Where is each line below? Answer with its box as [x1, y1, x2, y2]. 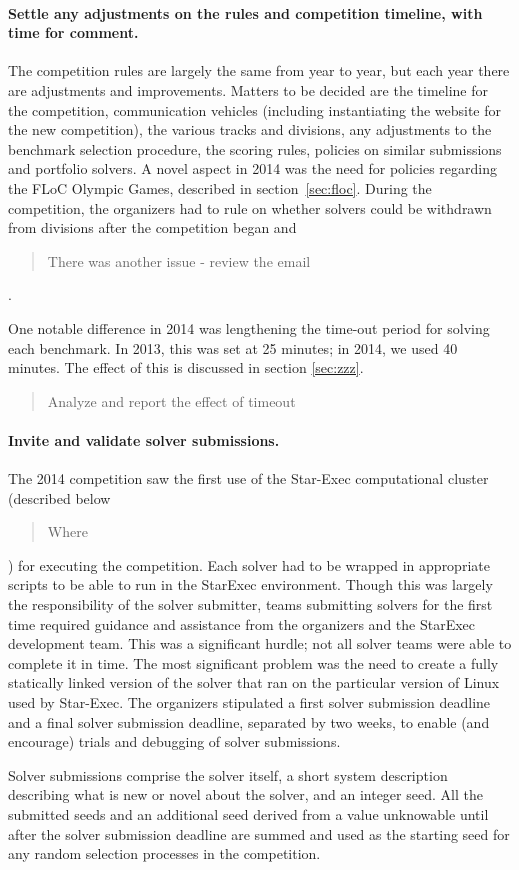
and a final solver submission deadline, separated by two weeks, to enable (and [8, 711, 490, 732]
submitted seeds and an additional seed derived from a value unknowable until [8, 804, 489, 824]
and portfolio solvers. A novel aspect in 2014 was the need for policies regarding [8, 158, 498, 179]
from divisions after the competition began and [8, 217, 297, 238]
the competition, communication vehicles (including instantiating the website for [8, 99, 502, 120]
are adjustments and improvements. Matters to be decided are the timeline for [8, 79, 488, 100]
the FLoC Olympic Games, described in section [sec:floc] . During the [8, 177, 432, 198]
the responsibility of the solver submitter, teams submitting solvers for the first [8, 594, 493, 615]
